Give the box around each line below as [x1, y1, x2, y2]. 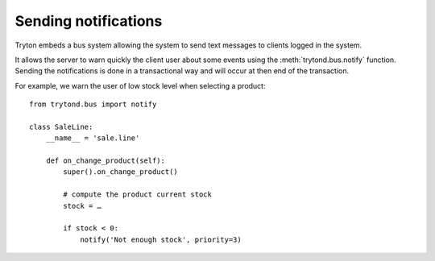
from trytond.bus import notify [29, 100, 157, 109]
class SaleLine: [29, 122, 93, 131]
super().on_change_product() [63, 168, 179, 176]
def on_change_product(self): [45, 156, 165, 165]
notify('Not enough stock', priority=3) [80, 234, 242, 244]
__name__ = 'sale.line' [45, 134, 140, 143]
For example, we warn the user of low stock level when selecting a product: [14, 81, 266, 90]
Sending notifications [14, 12, 163, 30]
